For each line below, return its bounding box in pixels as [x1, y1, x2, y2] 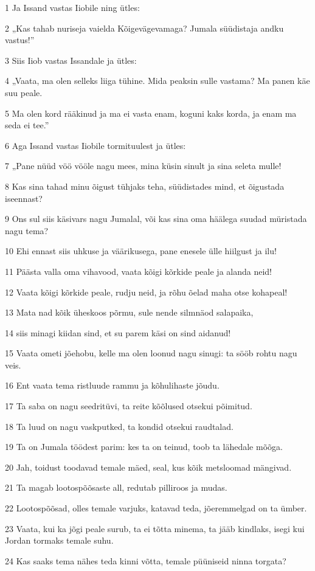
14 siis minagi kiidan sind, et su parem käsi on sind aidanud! [5, 326, 231, 339]
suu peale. [5, 86, 43, 99]
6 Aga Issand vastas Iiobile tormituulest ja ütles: [5, 139, 186, 151]
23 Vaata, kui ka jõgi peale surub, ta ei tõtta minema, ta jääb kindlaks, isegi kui [5, 522, 305, 535]
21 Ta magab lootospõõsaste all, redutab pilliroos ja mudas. [5, 481, 227, 494]
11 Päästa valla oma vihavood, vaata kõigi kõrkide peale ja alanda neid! [5, 265, 272, 277]
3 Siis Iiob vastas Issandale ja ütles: [5, 54, 137, 66]
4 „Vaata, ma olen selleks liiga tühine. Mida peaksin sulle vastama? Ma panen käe [5, 74, 310, 87]
